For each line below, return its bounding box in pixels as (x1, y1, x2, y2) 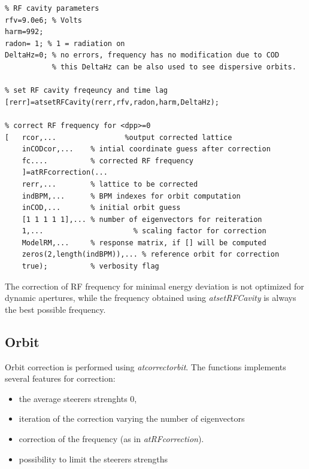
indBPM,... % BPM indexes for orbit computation (22, 191, 241, 200)
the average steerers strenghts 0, (19, 392, 137, 404)
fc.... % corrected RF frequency (22, 156, 193, 165)
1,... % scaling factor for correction (22, 227, 266, 236)
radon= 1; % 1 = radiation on (5, 39, 125, 48)
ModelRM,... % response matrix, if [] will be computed (22, 238, 266, 247)
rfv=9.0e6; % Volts (5, 16, 82, 25)
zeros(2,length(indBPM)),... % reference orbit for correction (22, 250, 280, 259)
